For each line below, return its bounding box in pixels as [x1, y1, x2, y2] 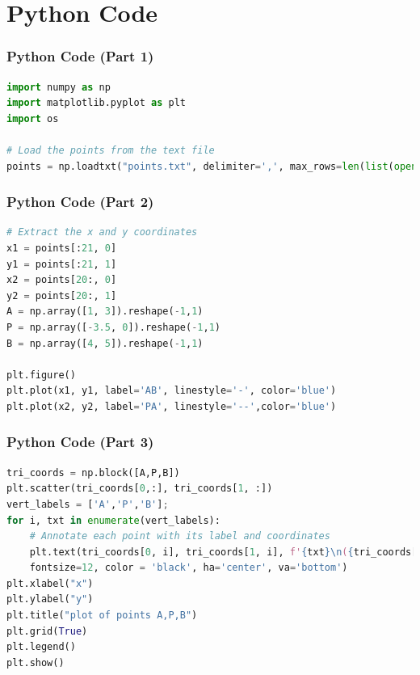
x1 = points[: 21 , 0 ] [6, 242, 117, 254]
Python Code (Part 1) [6, 46, 154, 66]
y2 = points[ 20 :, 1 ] [6, 289, 117, 302]
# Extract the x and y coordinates [6, 226, 198, 238]
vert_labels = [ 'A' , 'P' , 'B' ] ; [6, 498, 169, 510]
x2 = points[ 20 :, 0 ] [6, 274, 117, 286]
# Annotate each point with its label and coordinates [29, 530, 330, 542]
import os [6, 112, 59, 124]
